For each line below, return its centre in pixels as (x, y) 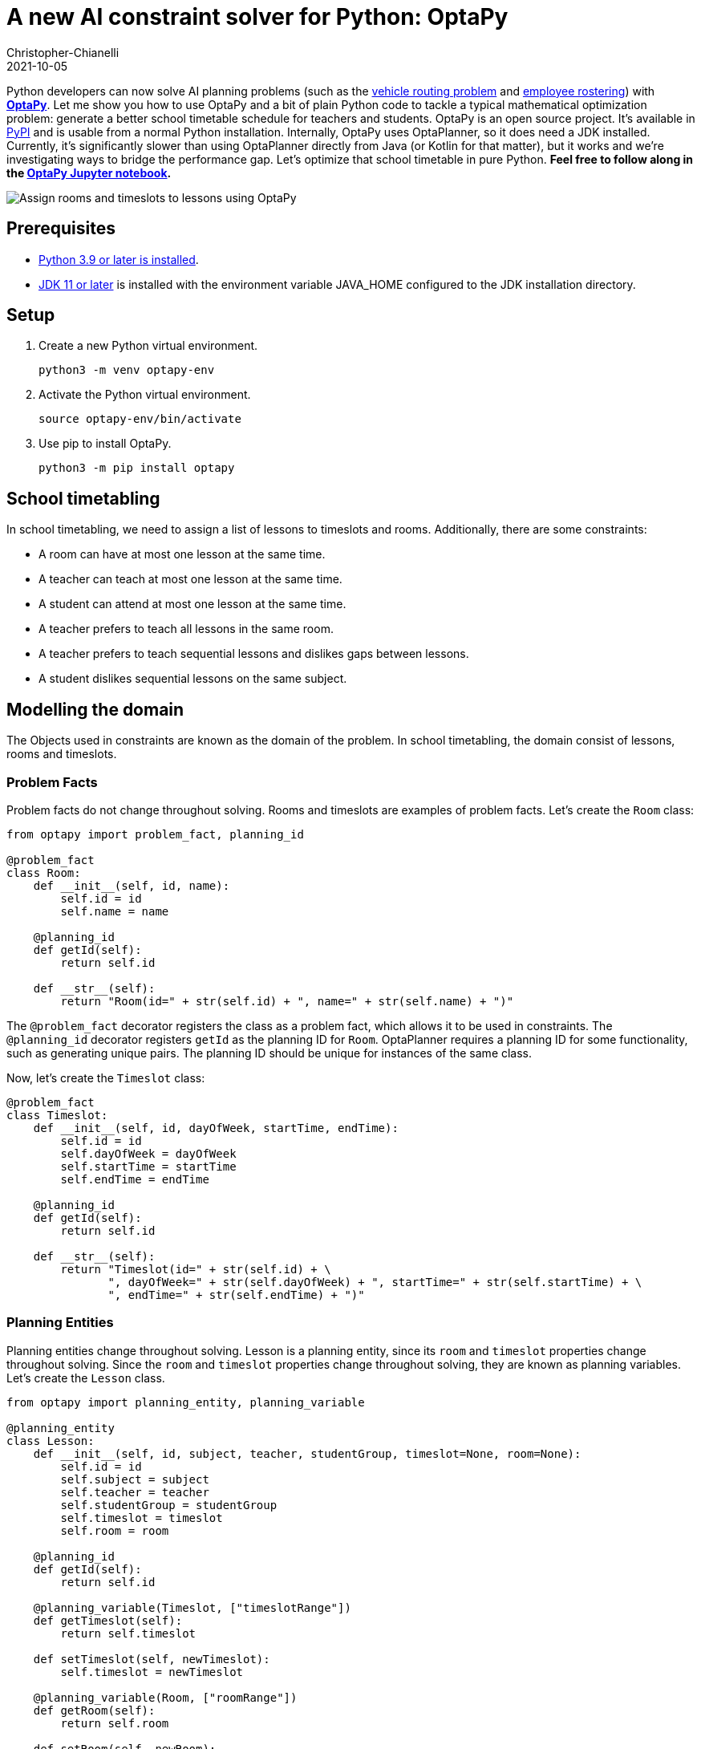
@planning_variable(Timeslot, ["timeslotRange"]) (192, 1607)
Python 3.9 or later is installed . (119, 259)
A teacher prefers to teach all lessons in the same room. (186, 629)
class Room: (44, 872)
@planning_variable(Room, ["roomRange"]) (165, 1697)
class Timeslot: (57, 1115)
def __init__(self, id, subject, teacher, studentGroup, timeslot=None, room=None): (307, 1453)
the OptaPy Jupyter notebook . (89, 172)
